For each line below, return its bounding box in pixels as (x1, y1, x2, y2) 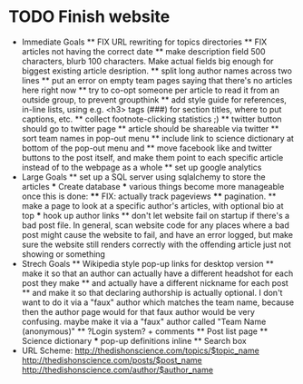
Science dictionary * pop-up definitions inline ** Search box (21, 335, 247, 346)
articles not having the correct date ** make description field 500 (21, 45, 266, 56)
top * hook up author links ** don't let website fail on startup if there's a (21, 210, 290, 221)
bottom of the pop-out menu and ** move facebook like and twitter (21, 143, 273, 153)
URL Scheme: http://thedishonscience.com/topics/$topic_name (21, 345, 259, 356)
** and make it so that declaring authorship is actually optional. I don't (21, 287, 283, 298)
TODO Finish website (8, 6, 171, 27)
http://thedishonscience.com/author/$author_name (21, 364, 214, 375)
